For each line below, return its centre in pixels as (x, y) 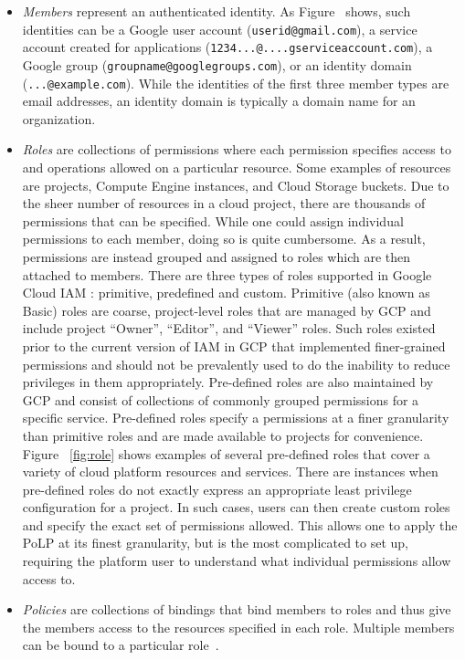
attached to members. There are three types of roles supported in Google (227, 274)
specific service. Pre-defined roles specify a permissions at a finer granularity (236, 418)
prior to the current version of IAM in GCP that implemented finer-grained (234, 346)
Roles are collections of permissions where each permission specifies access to (237, 149)
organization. (59, 118)
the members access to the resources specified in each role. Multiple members (238, 627)
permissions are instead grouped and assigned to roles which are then (217, 256)
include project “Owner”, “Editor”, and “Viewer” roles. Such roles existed (229, 328)
